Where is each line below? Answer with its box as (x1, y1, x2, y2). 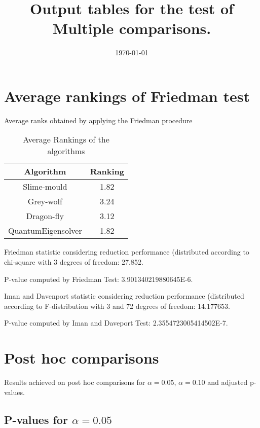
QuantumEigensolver (8, 225, 82, 237)
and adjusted (207, 377, 248, 387)
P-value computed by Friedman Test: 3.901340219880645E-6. (4, 273, 193, 284)
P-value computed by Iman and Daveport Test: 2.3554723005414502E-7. (4, 317, 228, 328)
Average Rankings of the (23, 133, 109, 146)
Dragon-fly (26, 210, 64, 222)
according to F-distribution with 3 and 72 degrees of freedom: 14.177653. (4, 300, 230, 311)
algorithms (47, 145, 85, 157)
